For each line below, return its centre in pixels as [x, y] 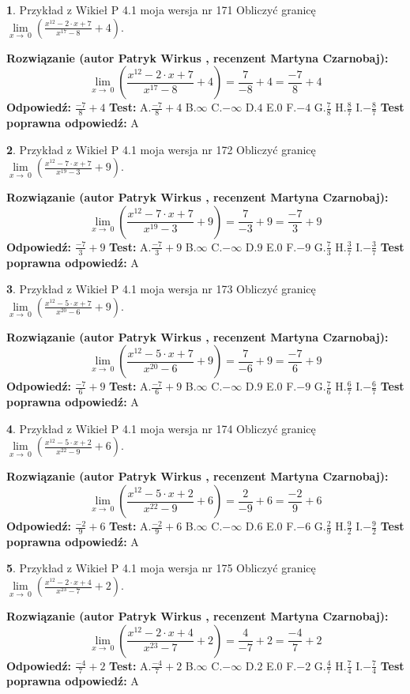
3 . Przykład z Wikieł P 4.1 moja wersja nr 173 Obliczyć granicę [161, 289]
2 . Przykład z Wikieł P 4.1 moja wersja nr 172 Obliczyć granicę [161, 149]
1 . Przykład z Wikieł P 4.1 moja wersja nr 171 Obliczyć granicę [161, 9]
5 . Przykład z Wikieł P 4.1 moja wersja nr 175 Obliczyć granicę [161, 568]
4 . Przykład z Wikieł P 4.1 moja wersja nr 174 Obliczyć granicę [161, 428]
